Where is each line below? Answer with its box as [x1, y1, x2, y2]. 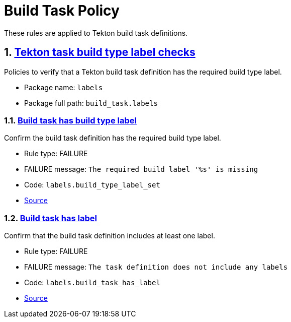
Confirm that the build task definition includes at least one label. [4, 231, 215, 240]
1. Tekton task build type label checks [4, 46, 196, 59]
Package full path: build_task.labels [24, 98, 158, 107]
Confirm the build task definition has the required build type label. [4, 134, 221, 143]
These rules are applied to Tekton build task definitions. [4, 28, 188, 37]
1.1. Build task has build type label [4, 115, 137, 125]
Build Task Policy [4, 2, 120, 19]
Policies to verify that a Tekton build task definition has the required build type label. [4, 67, 282, 76]
